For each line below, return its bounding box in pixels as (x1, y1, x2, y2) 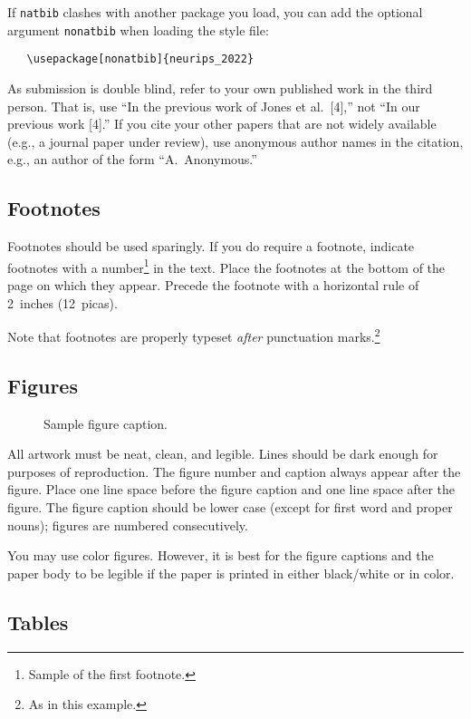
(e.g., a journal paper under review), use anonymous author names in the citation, (7, 131, 464, 151)
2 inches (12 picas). (7, 293, 118, 312)
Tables (7, 607, 69, 636)
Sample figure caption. (43, 413, 168, 432)
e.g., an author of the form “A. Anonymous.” (7, 150, 257, 169)
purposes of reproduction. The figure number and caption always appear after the (7, 462, 461, 481)
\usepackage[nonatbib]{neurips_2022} (26, 53, 255, 66)
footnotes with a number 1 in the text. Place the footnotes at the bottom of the (7, 255, 446, 277)
